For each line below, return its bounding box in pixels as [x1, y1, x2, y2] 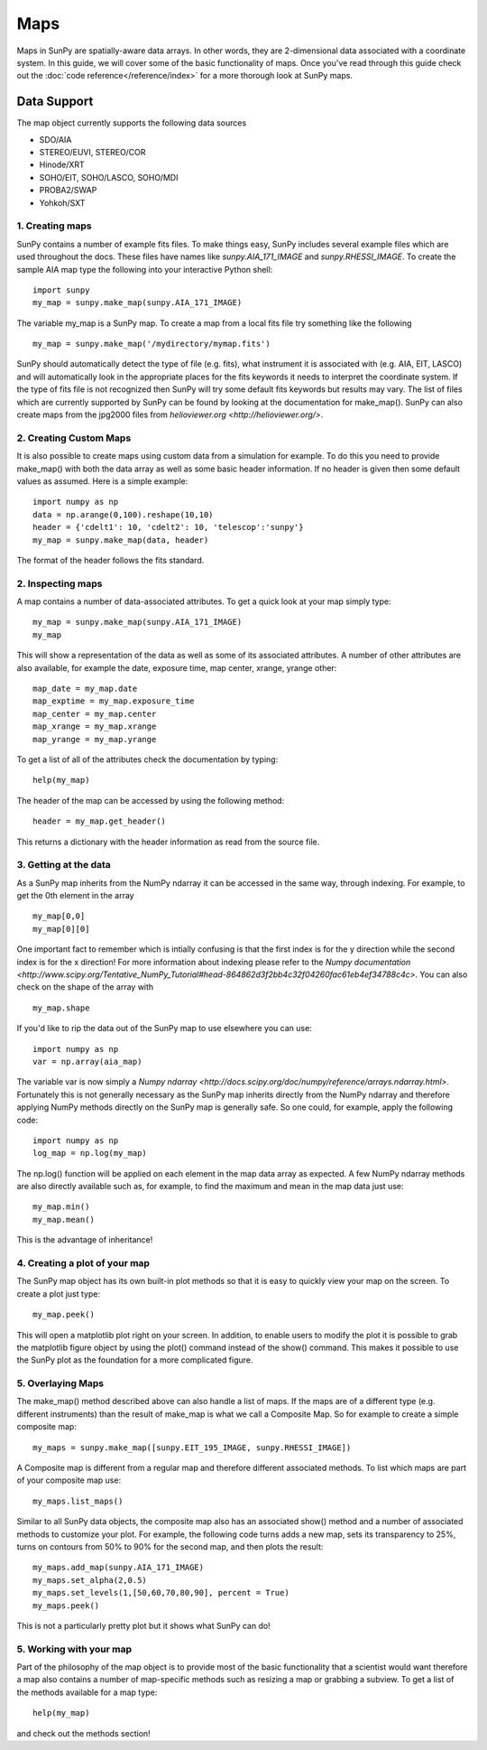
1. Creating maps [16, 219, 92, 232]
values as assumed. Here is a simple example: [16, 475, 188, 487]
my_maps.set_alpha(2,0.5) [32, 1575, 148, 1585]
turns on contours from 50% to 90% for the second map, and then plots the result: [16, 1541, 324, 1552]
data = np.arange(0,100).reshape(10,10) [32, 509, 214, 519]
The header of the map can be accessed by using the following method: [16, 795, 285, 805]
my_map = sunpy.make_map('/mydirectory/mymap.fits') [32, 339, 271, 349]
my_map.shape [32, 1002, 90, 1013]
